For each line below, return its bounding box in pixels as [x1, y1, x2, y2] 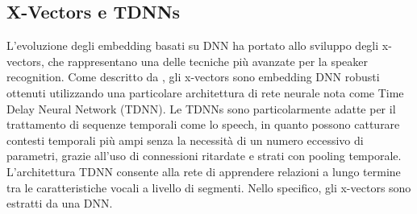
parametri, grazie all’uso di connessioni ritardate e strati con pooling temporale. [6, 147, 402, 164]
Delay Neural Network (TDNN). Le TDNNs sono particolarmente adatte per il [6, 100, 396, 117]
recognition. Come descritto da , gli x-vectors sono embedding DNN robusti [6, 68, 380, 85]
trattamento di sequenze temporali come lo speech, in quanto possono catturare [6, 116, 400, 133]
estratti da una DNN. [6, 195, 113, 212]
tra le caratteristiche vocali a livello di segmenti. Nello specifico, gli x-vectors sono [6, 179, 411, 195]
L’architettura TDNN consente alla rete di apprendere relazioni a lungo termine [6, 163, 401, 179]
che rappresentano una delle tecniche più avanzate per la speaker [48, 52, 368, 69]
